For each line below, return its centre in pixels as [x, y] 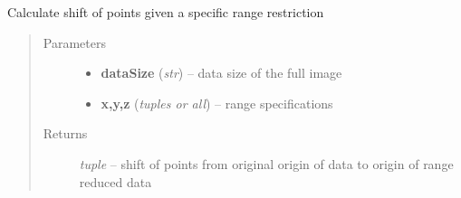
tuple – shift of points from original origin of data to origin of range [266, 163]
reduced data [115, 181]
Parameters [74, 42]
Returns [65, 133]
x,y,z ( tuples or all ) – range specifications [217, 103]
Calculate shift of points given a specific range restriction [166, 12]
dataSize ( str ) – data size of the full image [221, 73]
